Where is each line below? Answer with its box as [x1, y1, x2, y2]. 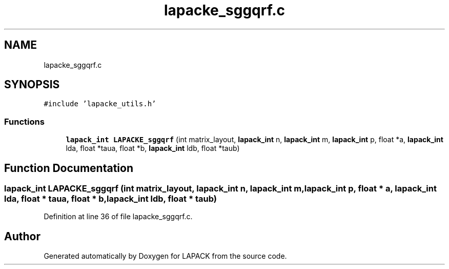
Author [4, 229, 40, 243]
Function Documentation [4, 161, 133, 175]
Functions [4, 116, 45, 127]
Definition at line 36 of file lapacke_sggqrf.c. [44, 212, 193, 221]
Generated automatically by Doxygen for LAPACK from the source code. [44, 252, 287, 261]
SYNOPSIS [4, 78, 60, 91]
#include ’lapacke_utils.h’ [44, 100, 156, 108]
